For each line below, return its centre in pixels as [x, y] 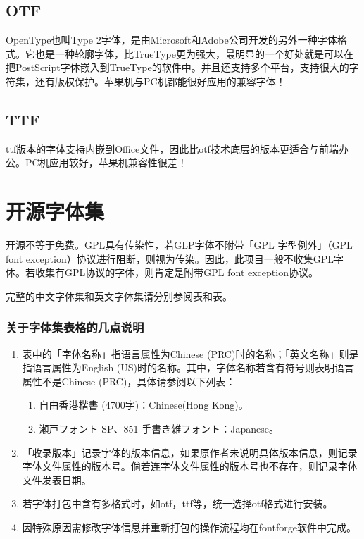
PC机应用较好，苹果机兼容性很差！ [106, 162]
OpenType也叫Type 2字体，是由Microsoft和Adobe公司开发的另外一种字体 [171, 40]
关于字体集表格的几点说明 [75, 327]
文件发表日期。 [57, 479]
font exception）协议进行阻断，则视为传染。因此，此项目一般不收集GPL [170, 258]
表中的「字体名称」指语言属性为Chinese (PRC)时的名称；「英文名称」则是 [190, 353]
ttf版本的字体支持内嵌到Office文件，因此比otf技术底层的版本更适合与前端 [172, 148]
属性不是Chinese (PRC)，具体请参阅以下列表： [129, 381]
